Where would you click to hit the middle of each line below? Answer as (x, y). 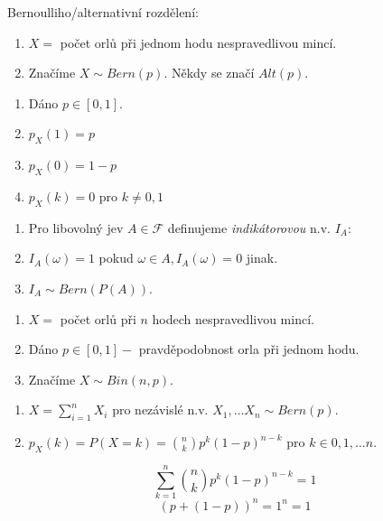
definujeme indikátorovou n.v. (249, 227)
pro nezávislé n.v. (160, 409)
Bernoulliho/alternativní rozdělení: (103, 12)
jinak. (262, 258)
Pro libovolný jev (76, 227)
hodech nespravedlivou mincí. (233, 318)
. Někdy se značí (209, 73)
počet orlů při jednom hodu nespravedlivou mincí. (198, 42)
